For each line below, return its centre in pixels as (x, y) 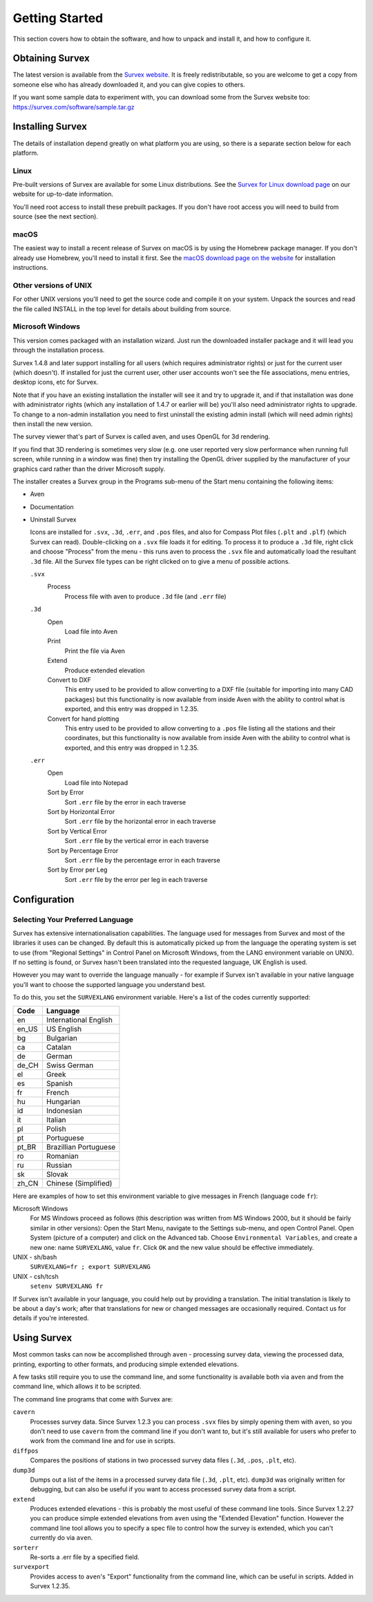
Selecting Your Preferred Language (73, 919)
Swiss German (70, 1065)
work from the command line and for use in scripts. (103, 1441)
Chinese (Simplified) (79, 1183)
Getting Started (58, 18)
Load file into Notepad (96, 782)
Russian (59, 1165)
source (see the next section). (55, 217)
